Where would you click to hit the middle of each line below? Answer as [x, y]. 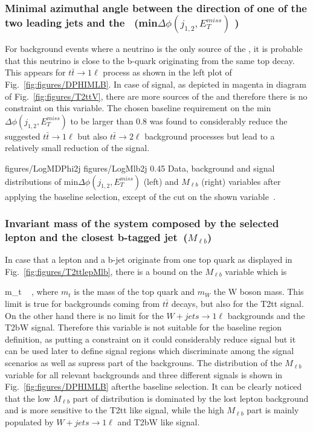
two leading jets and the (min [81, 22]
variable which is [256, 271]
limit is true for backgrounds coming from [82, 304]
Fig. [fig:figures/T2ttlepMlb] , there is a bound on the [104, 271]
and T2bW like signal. [159, 422]
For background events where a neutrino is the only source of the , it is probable [154, 49]
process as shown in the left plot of [167, 72]
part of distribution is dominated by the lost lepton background [191, 398]
